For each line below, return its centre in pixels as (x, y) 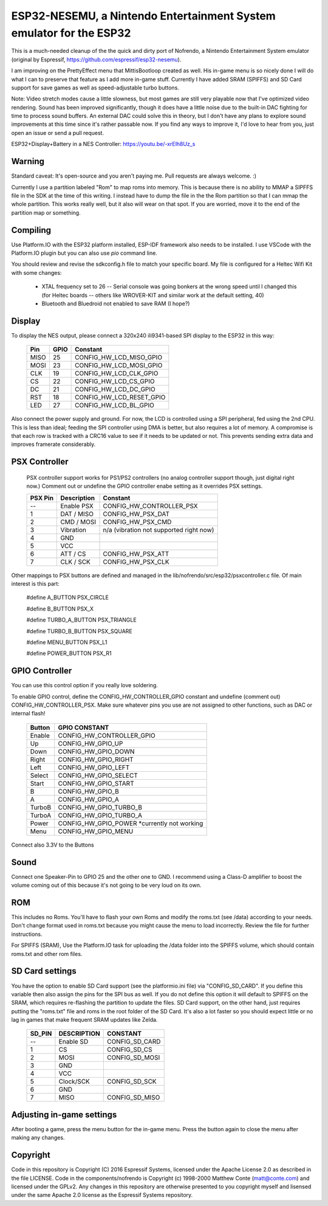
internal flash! (28, 713)
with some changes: (36, 272)
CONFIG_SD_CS (129, 1050)
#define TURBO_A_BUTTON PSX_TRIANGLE (81, 620)
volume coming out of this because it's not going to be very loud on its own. (106, 885)
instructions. (27, 934)
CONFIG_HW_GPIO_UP (91, 743)
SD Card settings (44, 971)
